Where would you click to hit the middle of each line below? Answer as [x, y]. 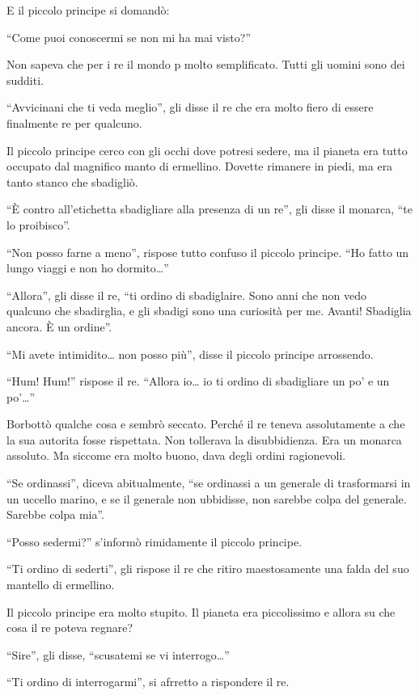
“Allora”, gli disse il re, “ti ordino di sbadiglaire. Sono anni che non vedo [186, 295]
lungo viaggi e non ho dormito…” [88, 268]
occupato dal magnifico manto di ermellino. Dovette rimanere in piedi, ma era [200, 166]
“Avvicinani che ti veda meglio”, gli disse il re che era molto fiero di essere [190, 107]
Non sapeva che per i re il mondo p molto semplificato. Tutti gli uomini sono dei [206, 64]
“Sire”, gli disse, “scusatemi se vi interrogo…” [118, 654]
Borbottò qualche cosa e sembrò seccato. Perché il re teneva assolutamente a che [206, 424]
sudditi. [25, 80]
